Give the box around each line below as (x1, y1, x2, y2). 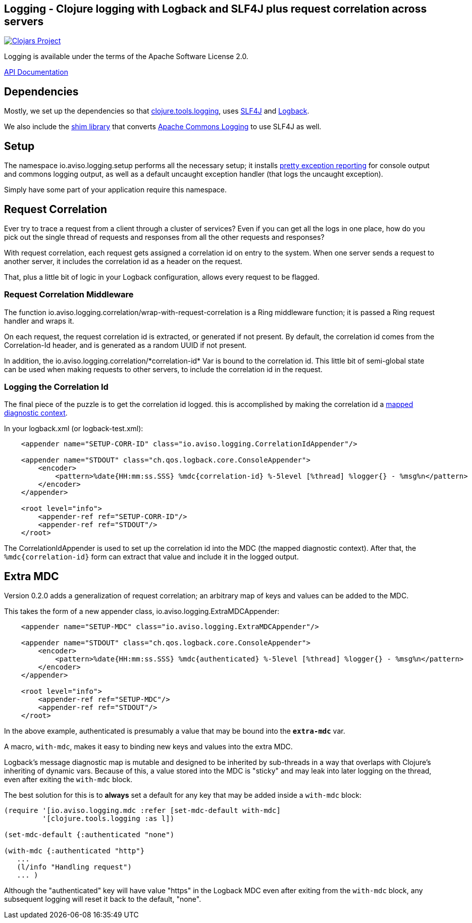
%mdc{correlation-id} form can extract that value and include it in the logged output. (4, 552, 299, 561)
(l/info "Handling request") (17, 863, 132, 871)
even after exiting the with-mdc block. (4, 775, 133, 784)
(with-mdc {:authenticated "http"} (4, 847, 145, 855)
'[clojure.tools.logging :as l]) (42, 814, 175, 823)
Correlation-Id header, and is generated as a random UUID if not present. (4, 340, 247, 349)
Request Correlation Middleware (4, 289, 134, 300)
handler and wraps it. (4, 316, 74, 325)
